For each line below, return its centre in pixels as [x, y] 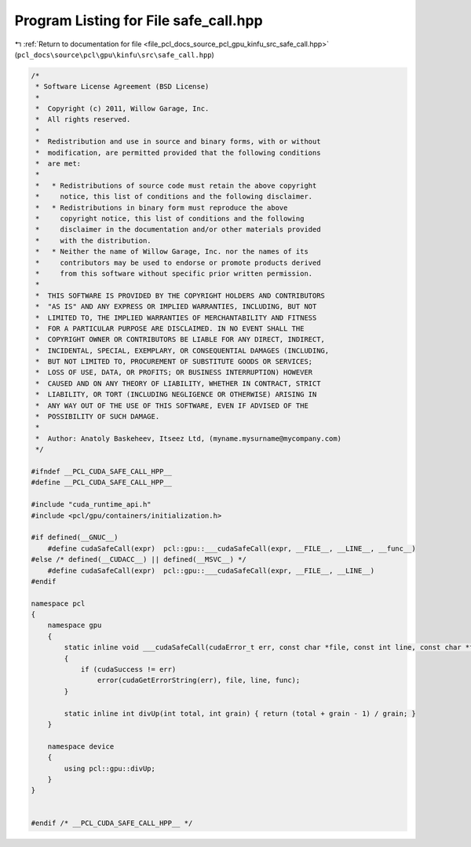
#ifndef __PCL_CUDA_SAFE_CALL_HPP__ [102, 471]
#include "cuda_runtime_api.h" [91, 504]
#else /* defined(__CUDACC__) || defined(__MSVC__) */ [139, 559]
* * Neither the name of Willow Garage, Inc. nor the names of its [172, 252]
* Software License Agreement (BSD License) [122, 87]
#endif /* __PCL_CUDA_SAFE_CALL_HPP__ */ [112, 823]
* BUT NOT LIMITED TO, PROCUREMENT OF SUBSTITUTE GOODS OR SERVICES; [174, 362]
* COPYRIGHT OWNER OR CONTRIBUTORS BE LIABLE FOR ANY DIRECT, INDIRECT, [181, 339]
